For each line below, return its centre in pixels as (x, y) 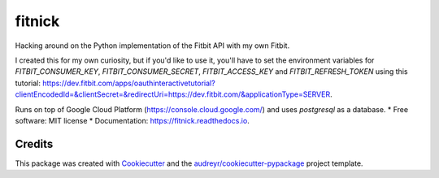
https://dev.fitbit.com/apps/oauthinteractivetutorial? (128, 83)
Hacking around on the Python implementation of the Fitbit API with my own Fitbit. (152, 46)
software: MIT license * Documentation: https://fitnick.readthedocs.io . (132, 120)
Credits (34, 143)
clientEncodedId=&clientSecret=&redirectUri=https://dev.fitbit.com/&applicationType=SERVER (173, 94)
